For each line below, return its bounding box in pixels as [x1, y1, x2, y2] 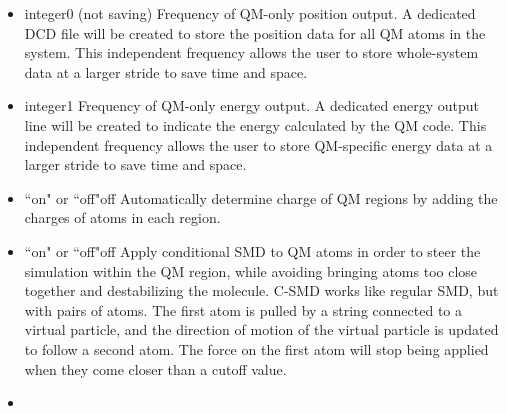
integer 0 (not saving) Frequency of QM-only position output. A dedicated [24, 3, 476, 23]
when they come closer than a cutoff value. [24, 358, 287, 379]
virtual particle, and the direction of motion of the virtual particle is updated [24, 319, 499, 340]
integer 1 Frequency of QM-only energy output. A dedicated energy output [24, 95, 480, 116]
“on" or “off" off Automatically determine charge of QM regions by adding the [24, 187, 498, 208]
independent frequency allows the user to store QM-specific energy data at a [24, 134, 493, 155]
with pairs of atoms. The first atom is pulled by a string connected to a [24, 299, 463, 320]
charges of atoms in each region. [24, 207, 221, 228]
